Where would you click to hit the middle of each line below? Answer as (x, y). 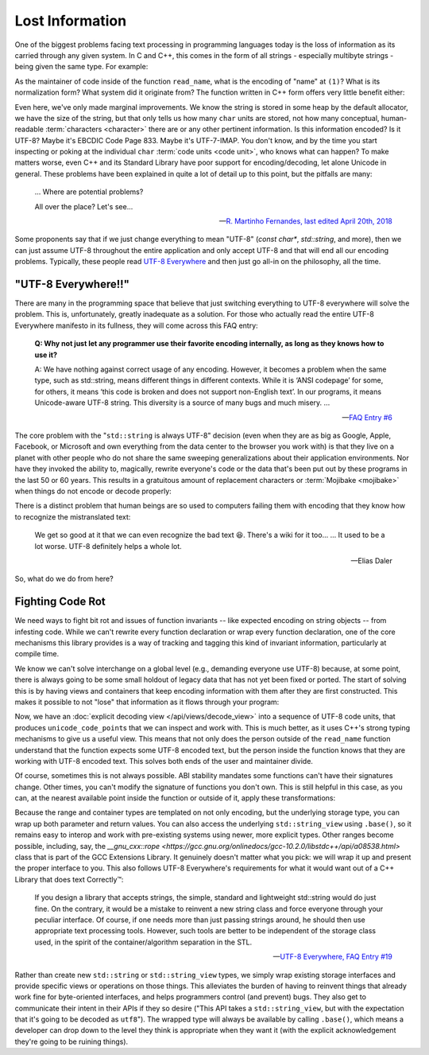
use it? (46, 355)
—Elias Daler (371, 560)
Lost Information (71, 21)
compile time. (37, 654)
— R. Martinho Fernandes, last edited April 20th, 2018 (305, 221)
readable (29, 129)
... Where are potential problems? (89, 192)
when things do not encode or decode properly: (93, 491)
